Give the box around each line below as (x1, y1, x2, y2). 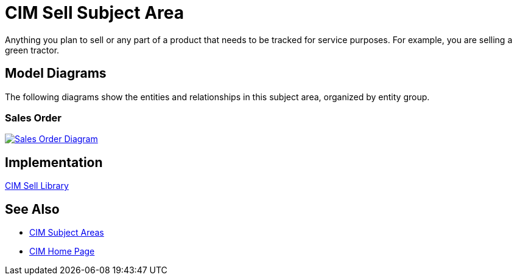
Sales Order (5, 111, 62, 124)
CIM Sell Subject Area (5, 2, 184, 23)
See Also (5, 201, 60, 217)
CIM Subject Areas (29, 227, 104, 238)
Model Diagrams (5, 66, 107, 81)
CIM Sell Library (5, 180, 69, 191)
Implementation (5, 154, 103, 170)
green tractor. (5, 44, 60, 55)
